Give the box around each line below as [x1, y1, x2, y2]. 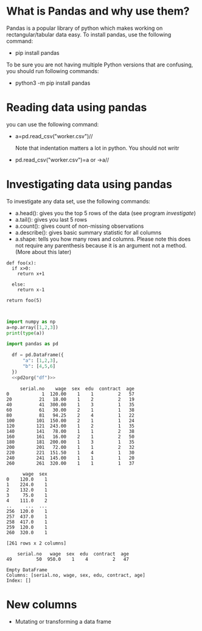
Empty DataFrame [6, 566, 47, 573]
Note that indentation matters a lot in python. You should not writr [15, 144, 179, 152]
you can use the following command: [6, 121, 99, 128]
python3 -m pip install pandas [15, 79, 91, 86]
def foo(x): [6, 260, 37, 266]
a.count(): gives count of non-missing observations [15, 222, 144, 230]
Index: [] [6, 577, 32, 583]
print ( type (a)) [6, 330, 45, 336]
